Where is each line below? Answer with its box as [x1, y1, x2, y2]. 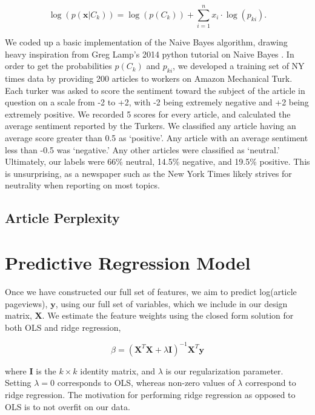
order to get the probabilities [5, 59, 112, 72]
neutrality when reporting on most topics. [5, 179, 160, 191]
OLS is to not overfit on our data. [5, 400, 130, 413]
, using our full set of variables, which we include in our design [55, 297, 288, 310]
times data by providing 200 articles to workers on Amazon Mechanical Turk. [5, 72, 293, 85]
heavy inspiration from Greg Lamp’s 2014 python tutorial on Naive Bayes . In [5, 47, 294, 60]
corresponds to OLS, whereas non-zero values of [57, 376, 235, 389]
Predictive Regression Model [5, 250, 251, 275]
